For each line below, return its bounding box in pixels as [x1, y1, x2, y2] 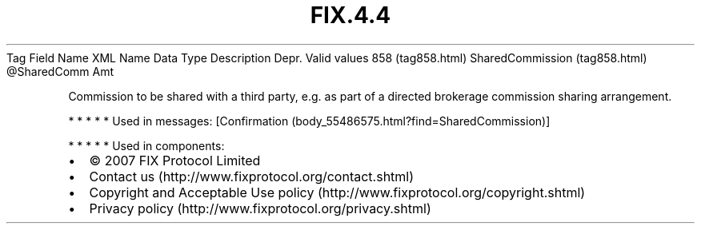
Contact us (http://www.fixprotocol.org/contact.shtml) [89, 168, 415, 184]
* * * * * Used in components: [68, 138, 225, 153]
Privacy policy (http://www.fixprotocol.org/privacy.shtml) [89, 200, 431, 216]
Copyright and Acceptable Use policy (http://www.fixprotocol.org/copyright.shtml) [89, 184, 586, 200]
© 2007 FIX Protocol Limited [89, 152, 261, 169]
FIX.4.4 [310, 2, 391, 29]
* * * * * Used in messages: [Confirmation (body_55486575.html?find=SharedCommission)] [68, 113, 551, 128]
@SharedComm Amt [6, 64, 114, 78]
